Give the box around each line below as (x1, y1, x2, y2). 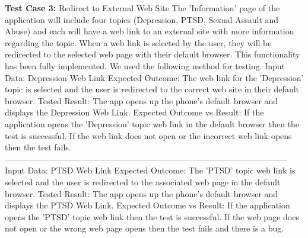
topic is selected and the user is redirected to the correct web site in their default (5, 83, 300, 95)
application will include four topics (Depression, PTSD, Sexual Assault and (5, 13, 279, 25)
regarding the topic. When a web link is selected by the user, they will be (5, 36, 272, 49)
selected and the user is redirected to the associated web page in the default (5, 175, 281, 188)
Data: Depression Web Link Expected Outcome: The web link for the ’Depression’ (5, 71, 304, 83)
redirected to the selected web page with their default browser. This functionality (5, 48, 300, 60)
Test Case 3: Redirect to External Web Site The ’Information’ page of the (5, 2, 280, 14)
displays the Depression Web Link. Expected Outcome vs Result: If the (5, 106, 264, 118)
